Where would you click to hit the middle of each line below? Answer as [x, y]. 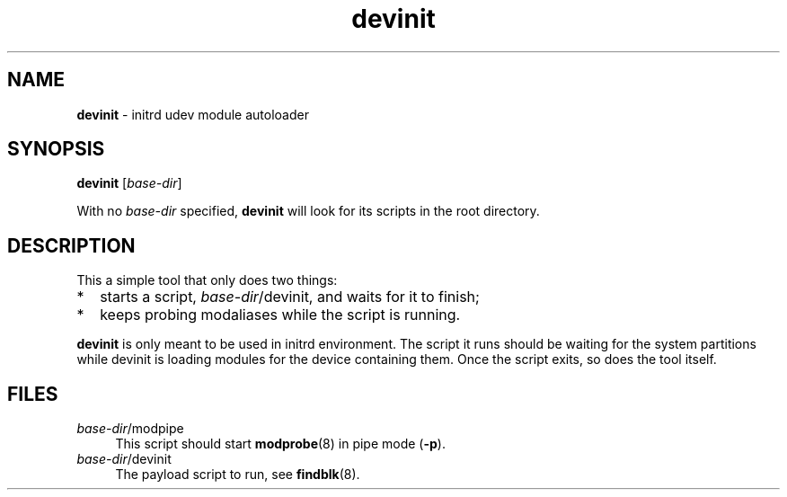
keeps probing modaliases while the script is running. [280, 315]
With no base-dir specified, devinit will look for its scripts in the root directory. [308, 211]
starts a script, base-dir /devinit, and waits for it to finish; [290, 297]
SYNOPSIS [56, 149]
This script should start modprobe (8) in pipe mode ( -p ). [280, 444]
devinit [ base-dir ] [129, 183]
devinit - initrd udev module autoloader [193, 114]
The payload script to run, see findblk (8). [238, 475]
